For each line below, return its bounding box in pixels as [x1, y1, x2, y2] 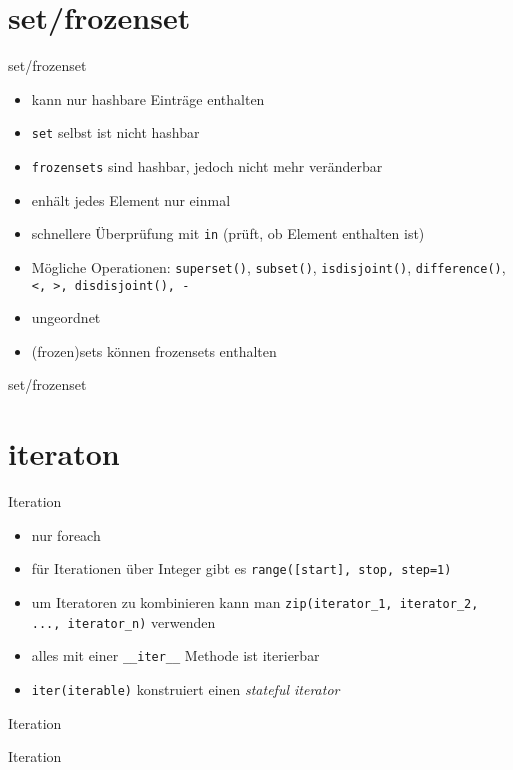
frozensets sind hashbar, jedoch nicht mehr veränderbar [31, 155, 383, 176]
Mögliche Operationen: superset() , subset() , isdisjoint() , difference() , [31, 256, 506, 277]
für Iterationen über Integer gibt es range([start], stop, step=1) [31, 558, 452, 579]
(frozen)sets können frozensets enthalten [31, 340, 277, 361]
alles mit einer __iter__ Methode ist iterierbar [31, 645, 320, 666]
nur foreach [31, 524, 101, 545]
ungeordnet [31, 307, 101, 328]
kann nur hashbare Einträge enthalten [31, 88, 265, 109]
